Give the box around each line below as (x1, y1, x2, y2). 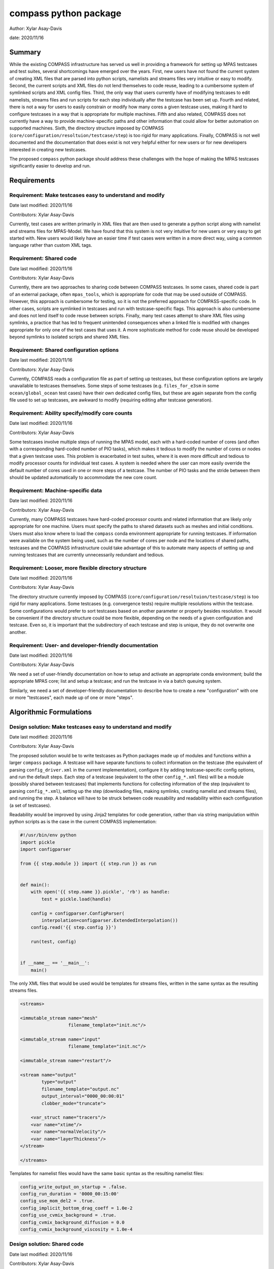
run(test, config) (30, 939, 77, 945)
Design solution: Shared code (9, 1241, 84, 1248)
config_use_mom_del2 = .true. (20, 1198, 95, 1204)
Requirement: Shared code (9, 255, 77, 262)
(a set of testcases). (9, 802, 52, 808)
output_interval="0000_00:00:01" (41, 1093, 125, 1099)
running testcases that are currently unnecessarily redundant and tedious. (9, 551, 164, 558)
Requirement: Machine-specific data (9, 487, 102, 494)
